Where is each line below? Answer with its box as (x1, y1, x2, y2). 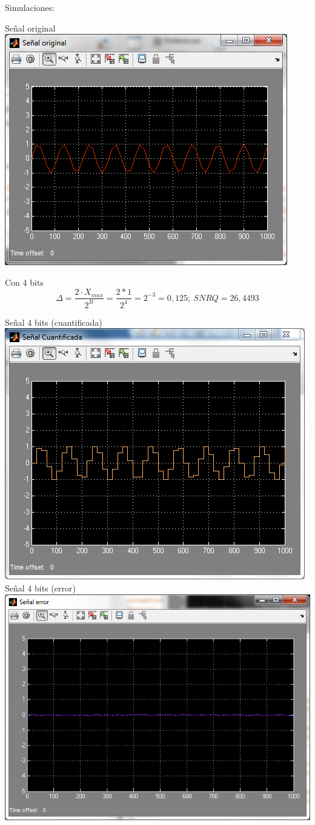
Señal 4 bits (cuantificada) (5, 315, 102, 328)
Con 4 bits (5, 275, 44, 288)
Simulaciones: (5, 1, 55, 13)
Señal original (5, 21, 56, 34)
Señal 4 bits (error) (5, 581, 76, 594)
